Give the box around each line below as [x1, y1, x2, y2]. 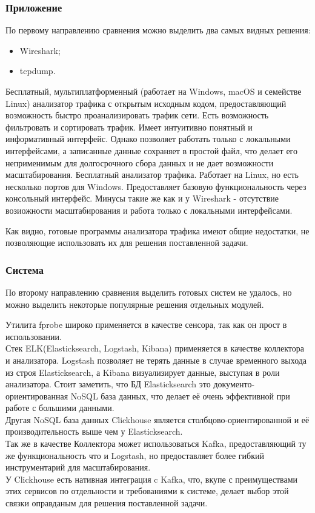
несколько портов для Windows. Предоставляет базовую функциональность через [5, 180, 307, 192]
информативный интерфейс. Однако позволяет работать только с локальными [5, 132, 291, 145]
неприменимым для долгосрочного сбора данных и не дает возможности [5, 156, 274, 169]
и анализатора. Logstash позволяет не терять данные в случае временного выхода [5, 353, 307, 366]
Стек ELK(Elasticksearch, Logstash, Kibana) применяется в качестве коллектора [5, 342, 304, 355]
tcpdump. [19, 64, 56, 77]
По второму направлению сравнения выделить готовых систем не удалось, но [5, 285, 292, 298]
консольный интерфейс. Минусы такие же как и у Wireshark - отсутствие [5, 192, 279, 205]
